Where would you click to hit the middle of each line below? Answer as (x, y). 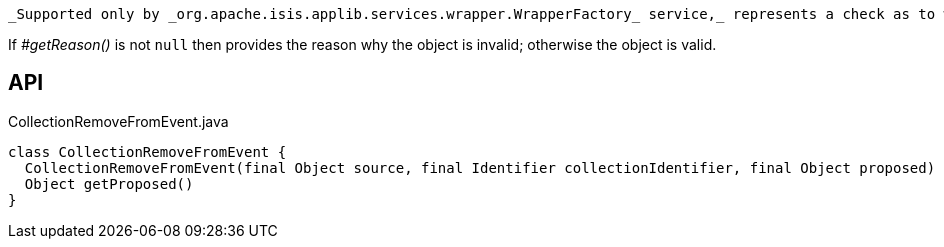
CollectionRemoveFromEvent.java (118, 121)
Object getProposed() (109, 183)
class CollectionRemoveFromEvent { (147, 151)
